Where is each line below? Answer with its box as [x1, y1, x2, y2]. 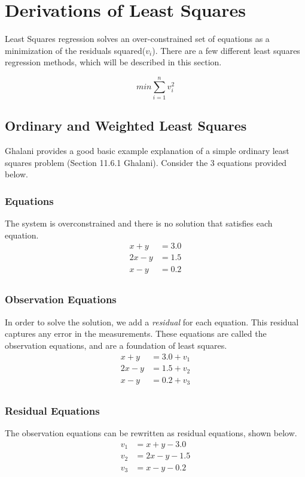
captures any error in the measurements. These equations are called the [5, 327, 267, 340]
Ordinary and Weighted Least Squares [5, 116, 247, 135]
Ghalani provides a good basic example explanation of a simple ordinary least [5, 144, 289, 157]
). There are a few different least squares [152, 44, 300, 56]
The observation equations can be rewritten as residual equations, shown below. [5, 427, 297, 439]
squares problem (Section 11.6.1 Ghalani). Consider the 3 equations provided [5, 156, 287, 168]
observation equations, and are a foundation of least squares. [5, 339, 227, 351]
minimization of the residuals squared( [5, 44, 146, 56]
